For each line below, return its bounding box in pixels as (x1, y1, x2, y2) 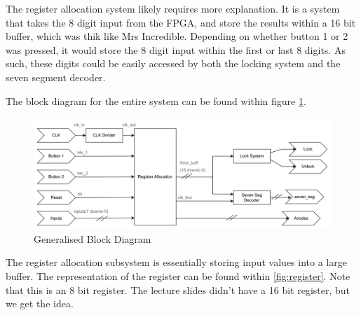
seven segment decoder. (6, 69, 106, 84)
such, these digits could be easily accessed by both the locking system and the (6, 56, 341, 71)
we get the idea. (6, 296, 74, 311)
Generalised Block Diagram (34, 231, 151, 246)
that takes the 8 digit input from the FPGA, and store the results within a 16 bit (6, 15, 356, 29)
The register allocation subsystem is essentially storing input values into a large (6, 255, 347, 269)
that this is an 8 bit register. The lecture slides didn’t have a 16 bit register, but (6, 282, 350, 297)
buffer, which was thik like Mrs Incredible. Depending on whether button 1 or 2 (6, 29, 348, 43)
